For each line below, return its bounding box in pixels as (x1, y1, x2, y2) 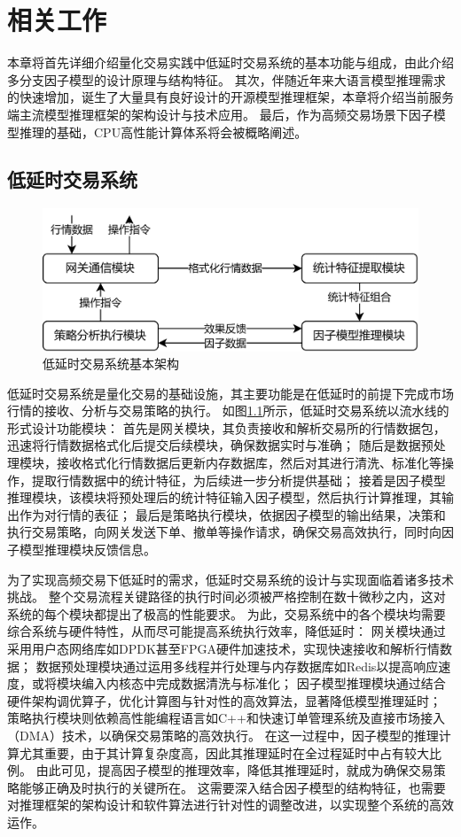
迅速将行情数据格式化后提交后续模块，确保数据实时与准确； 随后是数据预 (7, 436, 434, 454)
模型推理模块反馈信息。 (19, 540, 156, 559)
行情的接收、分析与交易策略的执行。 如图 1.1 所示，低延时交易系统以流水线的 (7, 401, 449, 420)
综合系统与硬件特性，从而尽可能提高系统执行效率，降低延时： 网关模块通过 (7, 622, 446, 640)
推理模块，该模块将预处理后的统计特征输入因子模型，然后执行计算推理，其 (7, 488, 441, 507)
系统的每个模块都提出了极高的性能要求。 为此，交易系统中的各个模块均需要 (7, 604, 446, 623)
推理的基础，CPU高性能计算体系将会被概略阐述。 (19, 122, 308, 141)
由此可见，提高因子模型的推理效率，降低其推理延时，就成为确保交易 (35, 761, 434, 779)
